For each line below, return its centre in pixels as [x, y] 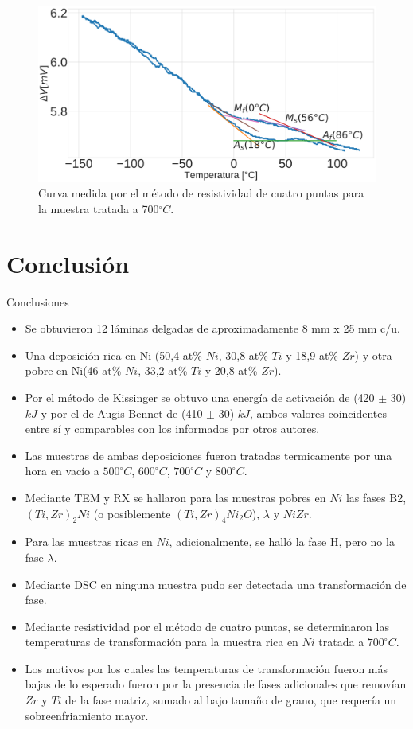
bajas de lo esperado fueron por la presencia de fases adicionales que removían [216, 684]
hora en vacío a [62, 471]
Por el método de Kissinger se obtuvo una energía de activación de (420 [200, 397]
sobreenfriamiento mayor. [87, 715]
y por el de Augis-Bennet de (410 [122, 413]
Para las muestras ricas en [89, 542]
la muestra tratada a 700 [99, 208]
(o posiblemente [132, 513]
